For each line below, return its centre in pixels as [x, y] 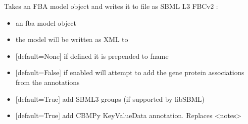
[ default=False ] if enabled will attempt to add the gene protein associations [130, 72]
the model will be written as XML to [72, 39]
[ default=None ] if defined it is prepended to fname [92, 56]
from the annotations [48, 82]
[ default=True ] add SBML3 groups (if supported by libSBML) [110, 99]
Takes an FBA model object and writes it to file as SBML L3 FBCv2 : [111, 6]
